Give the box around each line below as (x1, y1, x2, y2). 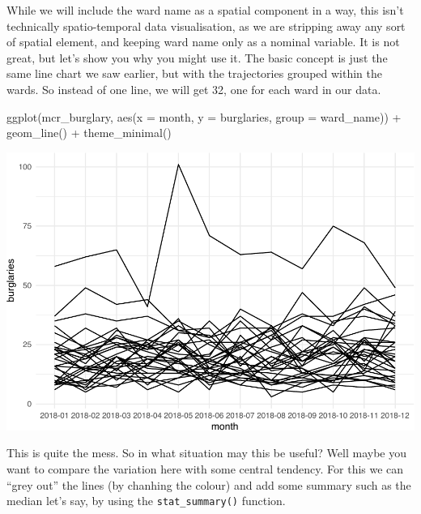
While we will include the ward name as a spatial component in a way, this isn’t (6, 2, 404, 18)
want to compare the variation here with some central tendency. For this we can (6, 460, 404, 477)
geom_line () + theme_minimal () (6, 124, 172, 141)
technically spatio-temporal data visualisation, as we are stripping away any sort (6, 17, 406, 34)
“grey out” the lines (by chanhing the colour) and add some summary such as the (6, 476, 411, 493)
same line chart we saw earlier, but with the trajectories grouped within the (6, 65, 383, 82)
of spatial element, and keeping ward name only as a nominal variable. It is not (6, 33, 400, 50)
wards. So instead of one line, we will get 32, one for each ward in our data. (6, 80, 381, 97)
